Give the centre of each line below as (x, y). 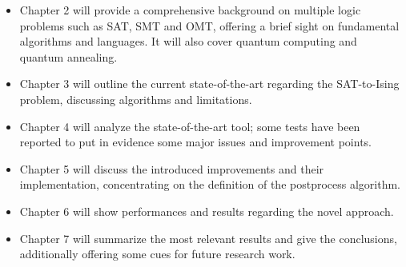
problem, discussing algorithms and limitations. (136, 99)
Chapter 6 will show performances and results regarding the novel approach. (207, 211)
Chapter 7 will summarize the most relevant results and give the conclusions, (208, 238)
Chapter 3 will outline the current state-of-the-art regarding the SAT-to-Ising (209, 84)
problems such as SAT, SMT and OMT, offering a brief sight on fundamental (209, 25)
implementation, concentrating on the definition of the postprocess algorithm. (210, 184)
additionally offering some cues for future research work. (157, 254)
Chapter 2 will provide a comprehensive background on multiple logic (190, 10)
